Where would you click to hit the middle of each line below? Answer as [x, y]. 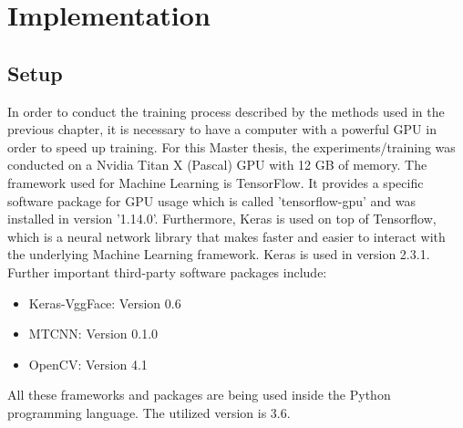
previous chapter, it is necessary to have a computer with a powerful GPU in [222, 129]
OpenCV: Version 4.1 [88, 364]
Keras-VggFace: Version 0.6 [105, 303]
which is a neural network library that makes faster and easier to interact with [226, 236]
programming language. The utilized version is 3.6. [149, 412]
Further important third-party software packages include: [167, 271]
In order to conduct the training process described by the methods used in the [226, 111]
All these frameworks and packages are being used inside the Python [199, 395]
